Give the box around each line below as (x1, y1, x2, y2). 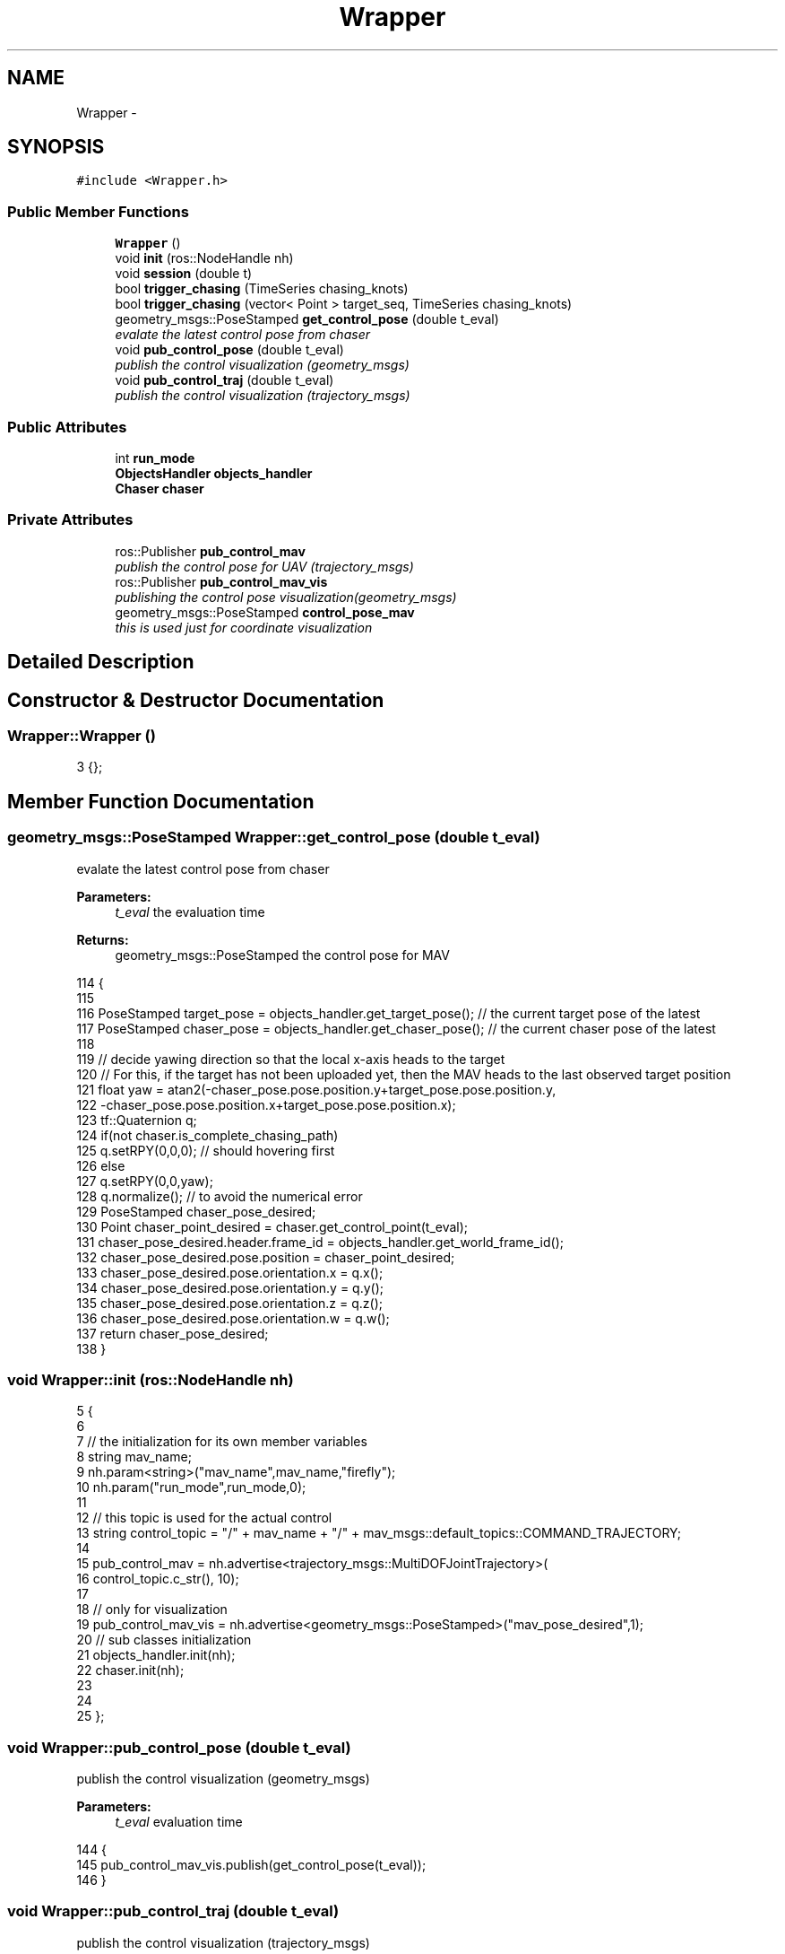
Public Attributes (7, 417, 127, 436)
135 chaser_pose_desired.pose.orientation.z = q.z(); (76, 1295, 384, 1311)
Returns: (76, 931, 129, 947)
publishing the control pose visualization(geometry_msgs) (115, 589, 457, 605)
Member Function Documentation (7, 789, 315, 813)
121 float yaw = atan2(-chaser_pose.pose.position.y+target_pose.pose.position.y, (76, 1081, 556, 1097)
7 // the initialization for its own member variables (76, 1434, 367, 1450)
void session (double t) (115, 266, 253, 282)
